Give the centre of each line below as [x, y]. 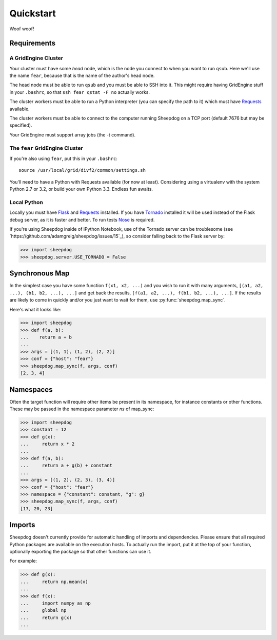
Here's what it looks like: [35, 309]
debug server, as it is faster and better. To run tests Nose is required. [82, 219]
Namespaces [31, 389]
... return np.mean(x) [54, 582]
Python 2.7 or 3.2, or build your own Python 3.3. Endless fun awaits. [81, 189]
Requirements [33, 43]
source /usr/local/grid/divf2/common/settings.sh [82, 170]
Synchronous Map [39, 274]
